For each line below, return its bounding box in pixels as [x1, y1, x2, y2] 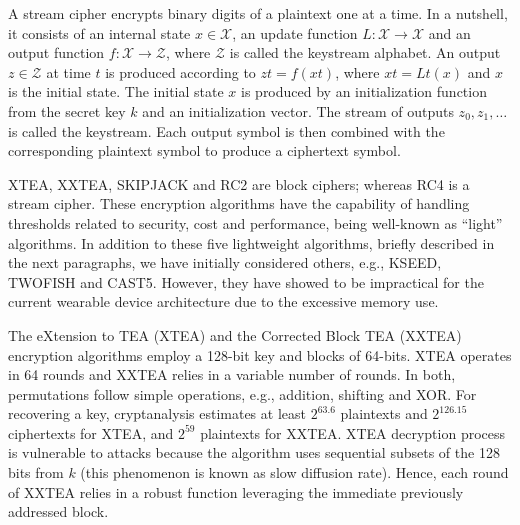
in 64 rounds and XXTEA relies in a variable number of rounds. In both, [8, 364, 456, 385]
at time [46, 61, 91, 82]
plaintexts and [340, 403, 428, 424]
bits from [8, 462, 64, 483]
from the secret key [8, 100, 126, 121]
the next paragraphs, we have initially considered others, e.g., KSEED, [8, 252, 442, 273]
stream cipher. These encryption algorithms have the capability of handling [8, 193, 470, 214]
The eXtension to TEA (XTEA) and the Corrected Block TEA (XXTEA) [8, 324, 462, 345]
